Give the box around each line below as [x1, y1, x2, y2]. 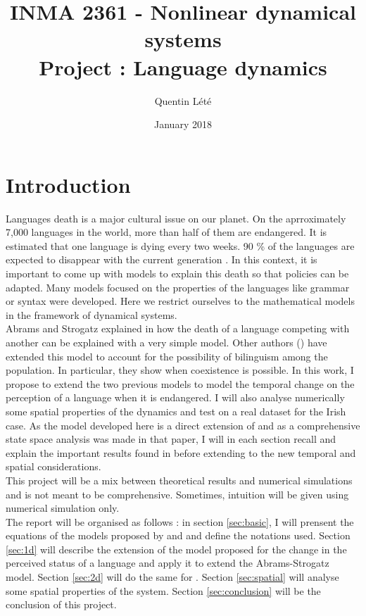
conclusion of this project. [6, 597, 117, 612]
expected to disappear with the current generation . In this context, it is [6, 252, 317, 267]
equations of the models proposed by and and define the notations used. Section [6, 528, 351, 543]
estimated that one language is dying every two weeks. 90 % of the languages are [6, 238, 355, 253]
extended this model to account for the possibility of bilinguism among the [6, 348, 328, 363]
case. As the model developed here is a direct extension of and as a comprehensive [6, 417, 360, 432]
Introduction [6, 170, 131, 199]
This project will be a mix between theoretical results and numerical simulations [6, 472, 353, 487]
